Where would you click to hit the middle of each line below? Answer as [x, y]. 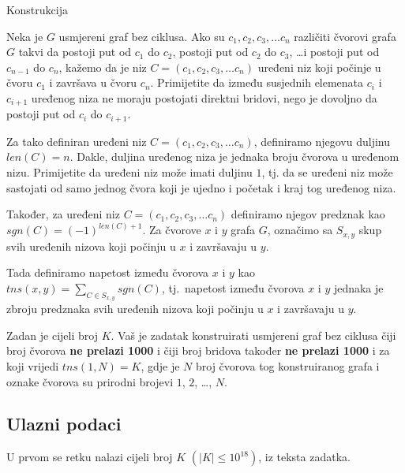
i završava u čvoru [93, 82]
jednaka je [358, 287]
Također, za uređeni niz [63, 214]
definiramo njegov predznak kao [308, 214]
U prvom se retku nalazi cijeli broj [90, 457]
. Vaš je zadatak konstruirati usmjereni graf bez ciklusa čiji [253, 335]
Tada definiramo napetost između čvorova [108, 272]
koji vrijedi [33, 365]
